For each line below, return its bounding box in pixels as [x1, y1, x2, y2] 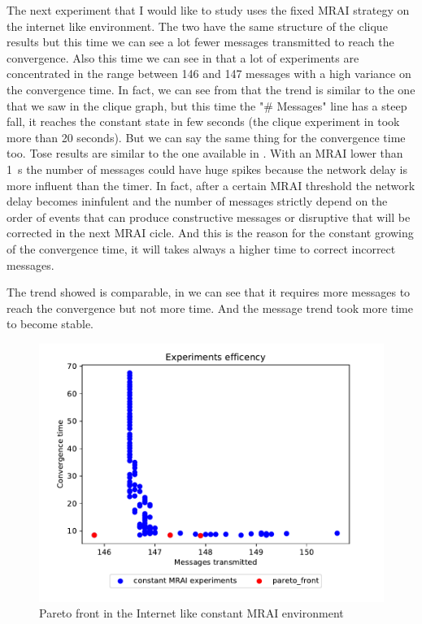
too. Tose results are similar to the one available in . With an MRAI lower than [7, 145, 403, 162]
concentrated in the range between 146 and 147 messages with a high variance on [7, 65, 411, 82]
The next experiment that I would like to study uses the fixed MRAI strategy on [7, 2, 410, 18]
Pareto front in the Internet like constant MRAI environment [39, 604, 344, 622]
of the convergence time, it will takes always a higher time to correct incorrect [7, 240, 396, 257]
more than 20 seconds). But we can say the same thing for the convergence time [7, 128, 406, 145]
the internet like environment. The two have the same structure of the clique [7, 17, 388, 34]
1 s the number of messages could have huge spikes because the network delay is [7, 160, 407, 177]
